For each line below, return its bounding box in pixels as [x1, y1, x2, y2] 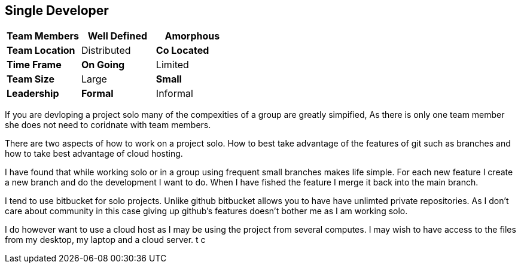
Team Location [7, 44, 75, 57]
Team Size [7, 73, 54, 86]
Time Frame [7, 59, 62, 71]
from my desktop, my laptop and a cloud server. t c [5, 234, 206, 245]
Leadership [7, 87, 59, 100]
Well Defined [87, 30, 148, 42]
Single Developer [5, 3, 109, 18]
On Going [81, 59, 125, 71]
